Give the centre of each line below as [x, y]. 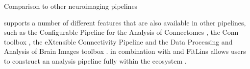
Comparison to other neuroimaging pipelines [71, 6]
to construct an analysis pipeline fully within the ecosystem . [95, 60]
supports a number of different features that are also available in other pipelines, [125, 22]
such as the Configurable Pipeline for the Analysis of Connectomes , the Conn [121, 32]
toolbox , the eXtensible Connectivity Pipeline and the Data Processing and [118, 41]
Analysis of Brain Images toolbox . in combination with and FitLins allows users [125, 51]
